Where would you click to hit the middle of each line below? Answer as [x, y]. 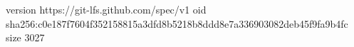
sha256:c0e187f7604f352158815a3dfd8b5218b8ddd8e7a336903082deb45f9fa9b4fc [177, 23]
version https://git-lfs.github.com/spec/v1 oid [106, 9]
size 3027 [25, 37]
